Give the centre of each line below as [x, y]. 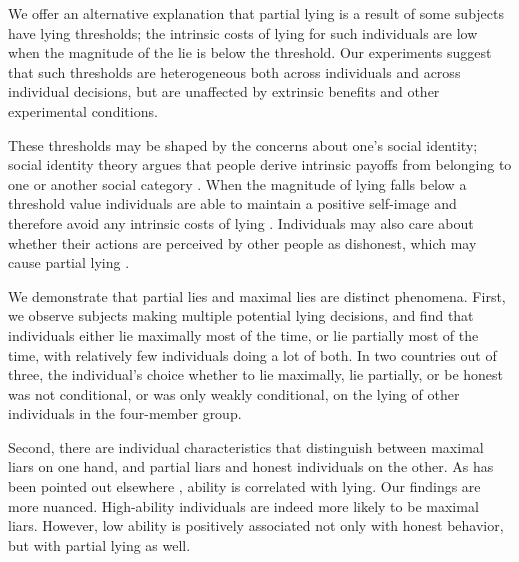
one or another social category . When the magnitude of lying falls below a [237, 183]
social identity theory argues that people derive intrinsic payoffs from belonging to [260, 164]
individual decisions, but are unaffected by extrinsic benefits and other [224, 91]
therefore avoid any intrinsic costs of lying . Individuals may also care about [241, 222]
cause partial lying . [69, 262]
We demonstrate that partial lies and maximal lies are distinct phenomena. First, [257, 295]
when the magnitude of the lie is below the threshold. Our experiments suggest [250, 52]
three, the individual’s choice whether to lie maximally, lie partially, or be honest [256, 374]
